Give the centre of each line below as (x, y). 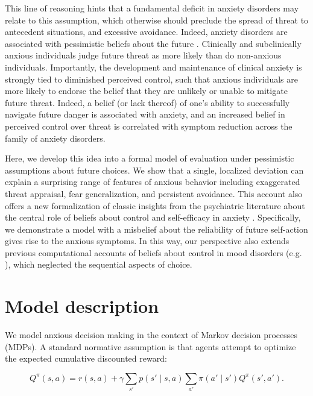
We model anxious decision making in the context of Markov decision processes (151, 335)
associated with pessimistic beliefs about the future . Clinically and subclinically (153, 43)
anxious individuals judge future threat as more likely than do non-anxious (143, 55)
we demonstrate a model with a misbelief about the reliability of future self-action (156, 229)
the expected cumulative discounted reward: (86, 358)
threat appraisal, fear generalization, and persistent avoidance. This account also (154, 193)
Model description (82, 306)
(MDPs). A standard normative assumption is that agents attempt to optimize (150, 346)
